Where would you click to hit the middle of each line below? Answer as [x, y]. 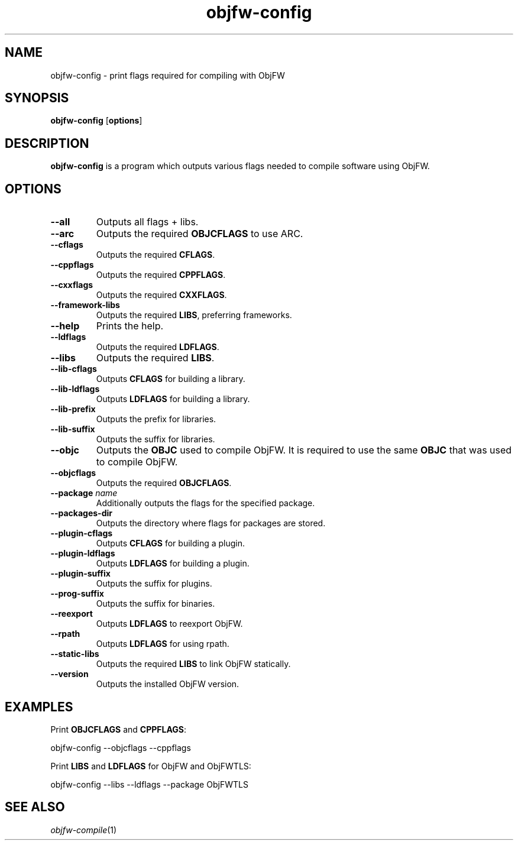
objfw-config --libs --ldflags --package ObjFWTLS [149, 784]
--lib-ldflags [75, 389]
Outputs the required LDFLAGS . [158, 347]
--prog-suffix [77, 594]
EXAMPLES [39, 707]
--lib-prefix [73, 409]
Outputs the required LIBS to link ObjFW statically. [193, 664]
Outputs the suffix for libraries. [156, 439]
